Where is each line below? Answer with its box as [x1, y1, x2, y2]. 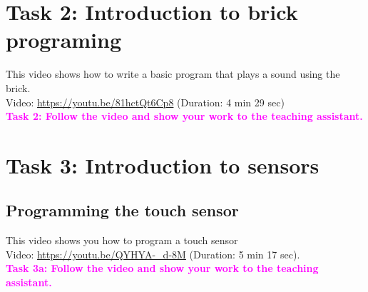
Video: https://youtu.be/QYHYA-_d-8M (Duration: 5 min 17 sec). [6, 246, 300, 261]
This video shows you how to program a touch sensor [6, 233, 238, 248]
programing [6, 25, 122, 54]
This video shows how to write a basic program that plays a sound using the [6, 66, 340, 81]
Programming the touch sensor [6, 199, 239, 221]
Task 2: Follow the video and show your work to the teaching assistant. [6, 109, 363, 124]
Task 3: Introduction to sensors [6, 150, 320, 179]
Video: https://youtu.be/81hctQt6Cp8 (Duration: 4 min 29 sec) [6, 94, 285, 109]
